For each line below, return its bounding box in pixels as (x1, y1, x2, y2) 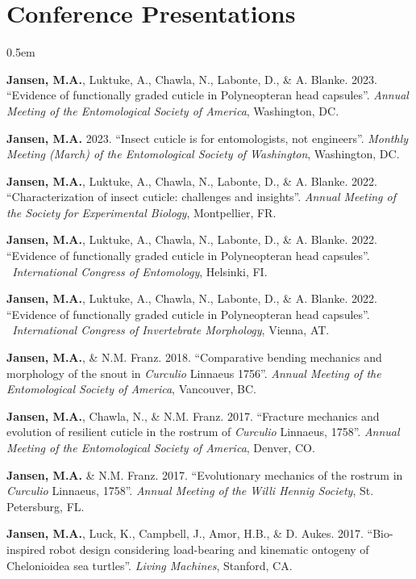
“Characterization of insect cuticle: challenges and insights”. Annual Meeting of (6, 188, 396, 205)
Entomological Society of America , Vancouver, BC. (6, 380, 256, 397)
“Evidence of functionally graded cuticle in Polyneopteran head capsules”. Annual (6, 86, 409, 103)
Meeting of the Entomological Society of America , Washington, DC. (6, 102, 339, 119)
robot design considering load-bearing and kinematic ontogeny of (49, 540, 369, 557)
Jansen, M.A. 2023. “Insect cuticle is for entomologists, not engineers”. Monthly (6, 129, 409, 146)
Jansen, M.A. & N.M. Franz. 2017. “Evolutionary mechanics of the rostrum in (6, 466, 403, 483)
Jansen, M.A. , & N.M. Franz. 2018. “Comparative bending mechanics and (6, 349, 382, 366)
